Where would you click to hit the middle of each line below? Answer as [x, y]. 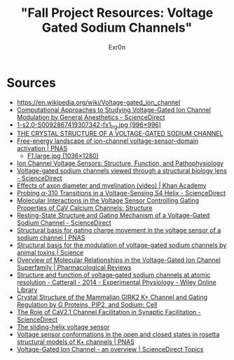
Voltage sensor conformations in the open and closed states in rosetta [118, 335]
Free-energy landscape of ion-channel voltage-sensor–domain [108, 141]
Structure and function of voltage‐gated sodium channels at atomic [113, 275]
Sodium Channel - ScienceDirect [64, 223]
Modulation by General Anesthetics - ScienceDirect [91, 117]
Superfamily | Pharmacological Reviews [74, 268]
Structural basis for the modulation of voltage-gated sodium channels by [122, 245]
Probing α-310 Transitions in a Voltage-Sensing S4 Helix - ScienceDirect [121, 193]
